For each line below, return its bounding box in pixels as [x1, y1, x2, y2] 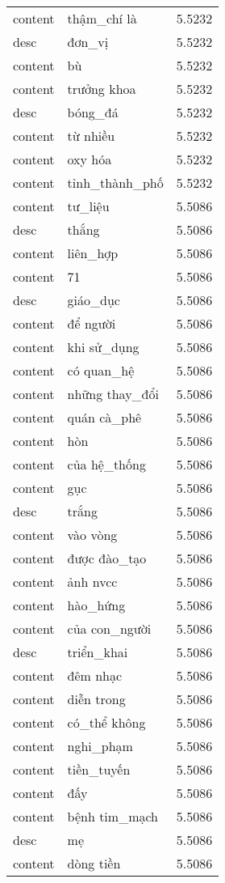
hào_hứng [67, 596, 126, 614]
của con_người [67, 619, 152, 638]
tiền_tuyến [67, 760, 131, 779]
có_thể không [67, 713, 146, 732]
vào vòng [67, 525, 118, 544]
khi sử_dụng [67, 337, 140, 356]
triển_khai [67, 643, 128, 661]
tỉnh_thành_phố [67, 173, 164, 192]
